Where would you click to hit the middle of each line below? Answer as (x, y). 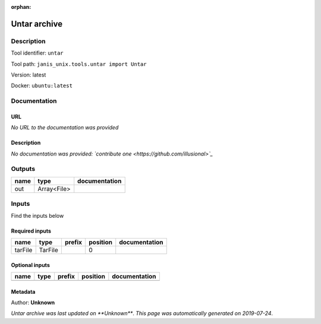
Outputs (23, 169)
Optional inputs (30, 265)
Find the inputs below (37, 215)
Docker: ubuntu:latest (42, 85)
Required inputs (31, 231)
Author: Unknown (33, 302)
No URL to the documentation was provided (65, 128)
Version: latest (29, 75)
